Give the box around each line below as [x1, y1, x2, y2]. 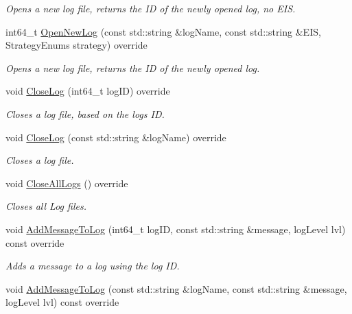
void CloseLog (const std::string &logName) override [5, 130, 226, 144]
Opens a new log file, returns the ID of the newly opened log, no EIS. [5, 1, 296, 15]
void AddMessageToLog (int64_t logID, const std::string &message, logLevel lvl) [5, 221, 346, 236]
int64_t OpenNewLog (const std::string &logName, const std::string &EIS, [5, 24, 321, 38]
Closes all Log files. [5, 199, 86, 213]
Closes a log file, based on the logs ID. [5, 106, 165, 121]
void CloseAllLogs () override [5, 176, 128, 190]
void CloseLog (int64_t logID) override [5, 84, 170, 98]
